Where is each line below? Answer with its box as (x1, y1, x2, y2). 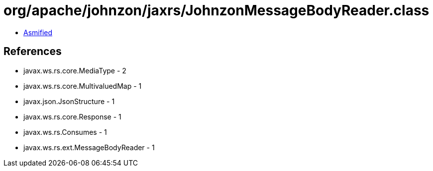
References (3, 45, 62, 58)
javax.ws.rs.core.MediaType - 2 (23, 66, 126, 75)
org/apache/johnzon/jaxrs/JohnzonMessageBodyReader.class (3, 2, 430, 19)
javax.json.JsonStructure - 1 (23, 97, 115, 106)
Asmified (23, 28, 53, 37)
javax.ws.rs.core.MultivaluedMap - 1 (23, 81, 142, 90)
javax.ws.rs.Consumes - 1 (23, 127, 107, 136)
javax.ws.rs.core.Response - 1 (23, 112, 121, 121)
